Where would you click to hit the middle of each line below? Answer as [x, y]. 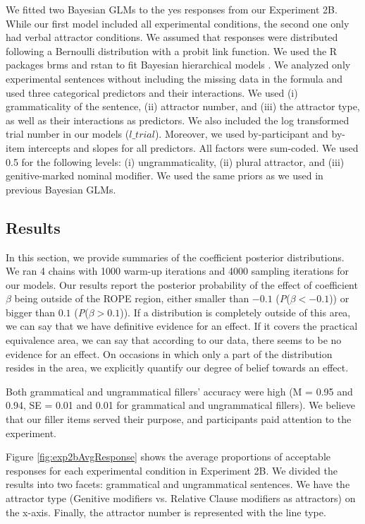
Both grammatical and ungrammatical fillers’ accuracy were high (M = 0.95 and [179, 391]
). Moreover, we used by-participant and [241, 134]
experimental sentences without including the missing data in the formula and [174, 78]
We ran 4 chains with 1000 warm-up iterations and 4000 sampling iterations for [178, 271]
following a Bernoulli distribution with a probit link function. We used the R [172, 50]
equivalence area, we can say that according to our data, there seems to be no [174, 340]
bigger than [31, 312]
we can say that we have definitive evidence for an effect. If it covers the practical [182, 326]
